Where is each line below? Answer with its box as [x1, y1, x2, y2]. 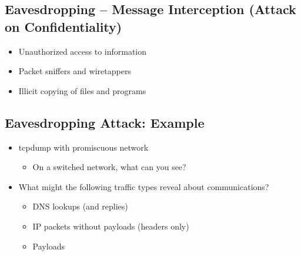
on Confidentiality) [5, 17, 122, 35]
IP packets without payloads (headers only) [32, 220, 189, 232]
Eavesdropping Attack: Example [5, 113, 205, 131]
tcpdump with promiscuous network [18, 141, 149, 153]
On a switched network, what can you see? [32, 161, 186, 173]
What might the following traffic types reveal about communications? [18, 180, 269, 192]
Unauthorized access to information [18, 45, 147, 57]
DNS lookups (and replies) [32, 200, 128, 212]
